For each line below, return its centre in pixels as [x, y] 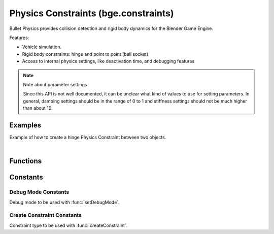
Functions [26, 161]
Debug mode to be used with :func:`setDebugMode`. [64, 202]
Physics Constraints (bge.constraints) [92, 13]
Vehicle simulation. [42, 47]
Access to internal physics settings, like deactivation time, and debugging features [108, 61]
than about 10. [38, 108]
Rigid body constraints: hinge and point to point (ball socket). [86, 54]
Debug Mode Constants [39, 192]
